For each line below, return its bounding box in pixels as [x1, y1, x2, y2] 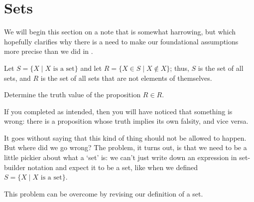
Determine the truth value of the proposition [4, 89, 141, 100]
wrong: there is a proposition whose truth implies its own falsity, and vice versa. [4, 116, 249, 126]
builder [4, 162, 25, 172]
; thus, [170, 62, 189, 73]
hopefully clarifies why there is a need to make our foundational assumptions [4, 36, 239, 46]
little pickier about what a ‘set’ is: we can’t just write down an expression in [4, 152, 237, 163]
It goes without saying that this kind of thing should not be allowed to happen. [4, 132, 247, 143]
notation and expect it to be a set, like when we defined [27, 162, 198, 172]
